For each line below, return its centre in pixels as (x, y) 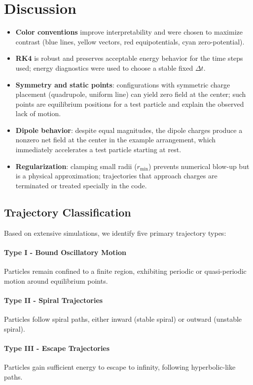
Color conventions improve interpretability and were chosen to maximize (129, 32)
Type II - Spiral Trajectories (54, 300)
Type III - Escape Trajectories (57, 348)
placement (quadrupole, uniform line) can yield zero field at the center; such (131, 94)
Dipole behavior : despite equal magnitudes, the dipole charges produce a (129, 130)
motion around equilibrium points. (56, 280)
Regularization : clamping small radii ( (76, 166)
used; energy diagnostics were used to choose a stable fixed (104, 67)
